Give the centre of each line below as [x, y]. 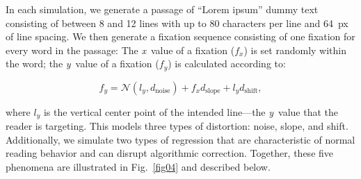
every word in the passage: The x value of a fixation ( [120, 50]
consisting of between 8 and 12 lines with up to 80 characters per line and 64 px [177, 23]
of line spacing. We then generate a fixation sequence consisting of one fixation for [180, 36]
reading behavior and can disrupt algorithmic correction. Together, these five [170, 153]
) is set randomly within [295, 50]
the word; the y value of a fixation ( [82, 63]
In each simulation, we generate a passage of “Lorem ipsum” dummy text [162, 9]
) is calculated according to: [227, 63]
